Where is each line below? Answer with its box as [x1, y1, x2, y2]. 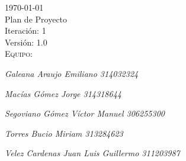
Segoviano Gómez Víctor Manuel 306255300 [5, 107, 165, 120]
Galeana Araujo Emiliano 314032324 [5, 67, 139, 79]
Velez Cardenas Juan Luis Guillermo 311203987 [5, 147, 180, 159]
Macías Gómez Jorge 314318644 [5, 87, 121, 99]
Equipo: [5, 47, 33, 60]
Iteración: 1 [5, 24, 46, 37]
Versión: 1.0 [5, 36, 47, 48]
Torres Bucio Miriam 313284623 [5, 127, 123, 139]
